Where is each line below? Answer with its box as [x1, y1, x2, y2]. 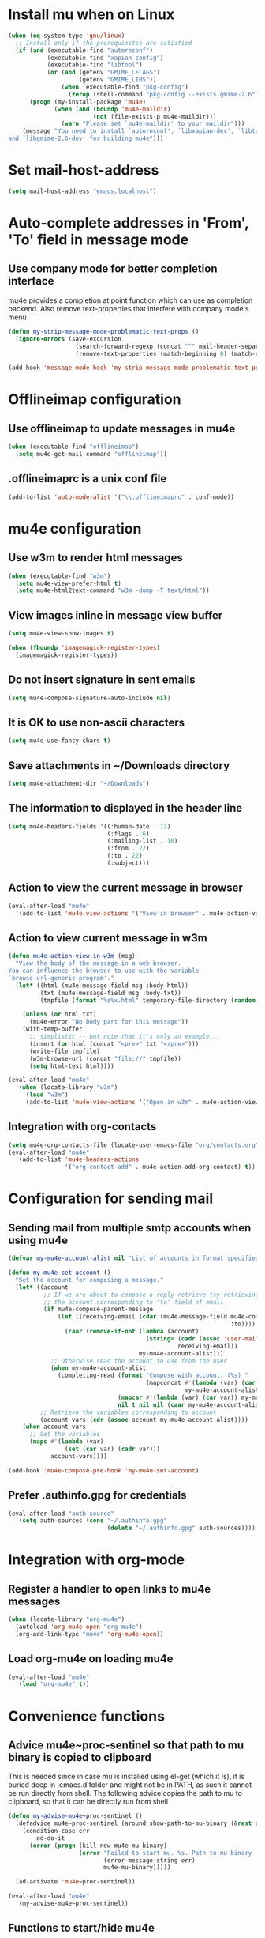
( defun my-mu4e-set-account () [8, 1269, 111, 1277]
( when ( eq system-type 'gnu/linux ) [8, 32, 125, 40]
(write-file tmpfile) [28, 1047, 101, 1055]
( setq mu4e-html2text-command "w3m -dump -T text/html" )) [15, 586, 211, 594]
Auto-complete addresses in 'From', [8, 214, 249, 232]
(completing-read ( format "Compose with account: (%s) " [58, 1371, 248, 1380]
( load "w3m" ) [25, 1091, 69, 1099]
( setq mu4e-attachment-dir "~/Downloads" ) [8, 779, 150, 787]
